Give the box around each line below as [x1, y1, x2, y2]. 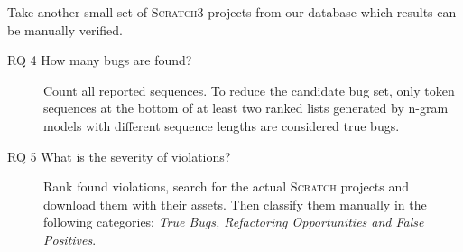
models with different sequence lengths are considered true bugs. [43, 116, 400, 135]
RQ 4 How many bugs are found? [7, 51, 192, 70]
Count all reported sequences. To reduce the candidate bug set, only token [43, 80, 455, 99]
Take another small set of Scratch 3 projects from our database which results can [7, 3, 457, 21]
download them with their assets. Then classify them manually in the [43, 194, 427, 213]
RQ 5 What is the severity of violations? [7, 146, 231, 165]
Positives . [43, 229, 97, 248]
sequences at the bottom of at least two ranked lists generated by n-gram [43, 98, 449, 117]
